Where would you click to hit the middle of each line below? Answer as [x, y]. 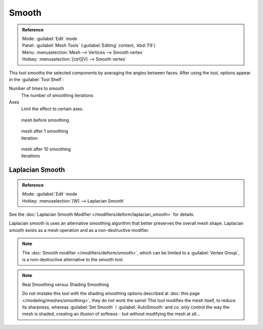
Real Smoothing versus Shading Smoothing [66, 284]
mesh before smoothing [45, 120]
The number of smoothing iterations [57, 95]
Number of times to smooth [37, 88]
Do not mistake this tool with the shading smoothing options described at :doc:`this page [111, 293]
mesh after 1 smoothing [45, 131]
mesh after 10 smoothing [46, 149]
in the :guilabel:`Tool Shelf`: [37, 79]
